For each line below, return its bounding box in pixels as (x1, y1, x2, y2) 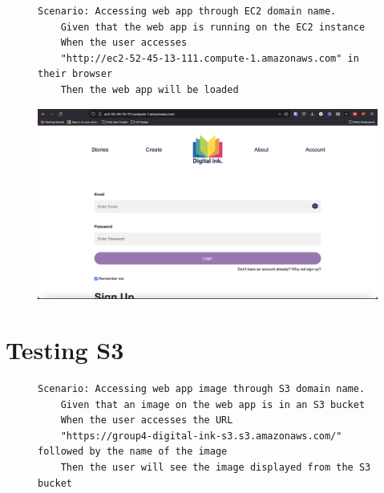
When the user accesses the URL (60, 414, 233, 426)
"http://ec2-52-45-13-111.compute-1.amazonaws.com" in (60, 52, 359, 64)
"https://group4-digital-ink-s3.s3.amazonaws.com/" (60, 430, 342, 442)
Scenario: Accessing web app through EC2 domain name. (38, 6, 337, 17)
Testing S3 (6, 333, 124, 366)
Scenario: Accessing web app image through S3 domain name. (38, 382, 366, 394)
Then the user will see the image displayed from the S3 (60, 461, 371, 473)
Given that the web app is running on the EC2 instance (60, 21, 366, 33)
